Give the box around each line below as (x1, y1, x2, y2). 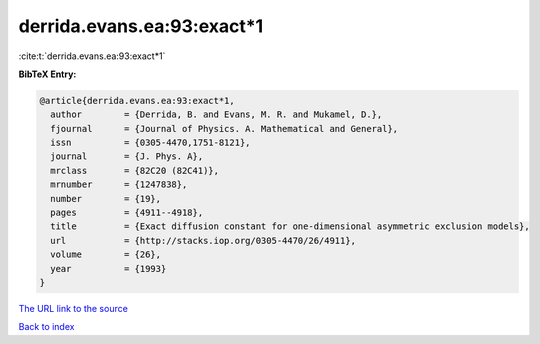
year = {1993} (50, 263, 167, 274)
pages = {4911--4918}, (50, 207, 204, 219)
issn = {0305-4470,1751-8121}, (50, 137, 251, 149)
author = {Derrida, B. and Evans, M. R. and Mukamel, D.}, (50, 109, 383, 120)
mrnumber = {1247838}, (50, 179, 188, 190)
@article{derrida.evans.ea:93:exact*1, (39, 95, 235, 106)
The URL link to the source (18, 302, 129, 314)
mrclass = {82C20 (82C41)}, (50, 165, 220, 176)
